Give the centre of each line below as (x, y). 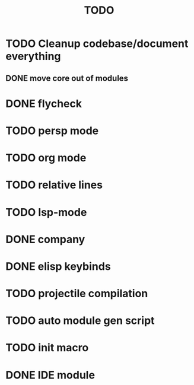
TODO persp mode (52, 131)
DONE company (45, 239)
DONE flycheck (44, 104)
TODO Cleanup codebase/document (97, 44)
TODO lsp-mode (46, 212)
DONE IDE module (50, 375)
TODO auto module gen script (80, 321)
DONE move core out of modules (67, 78)
